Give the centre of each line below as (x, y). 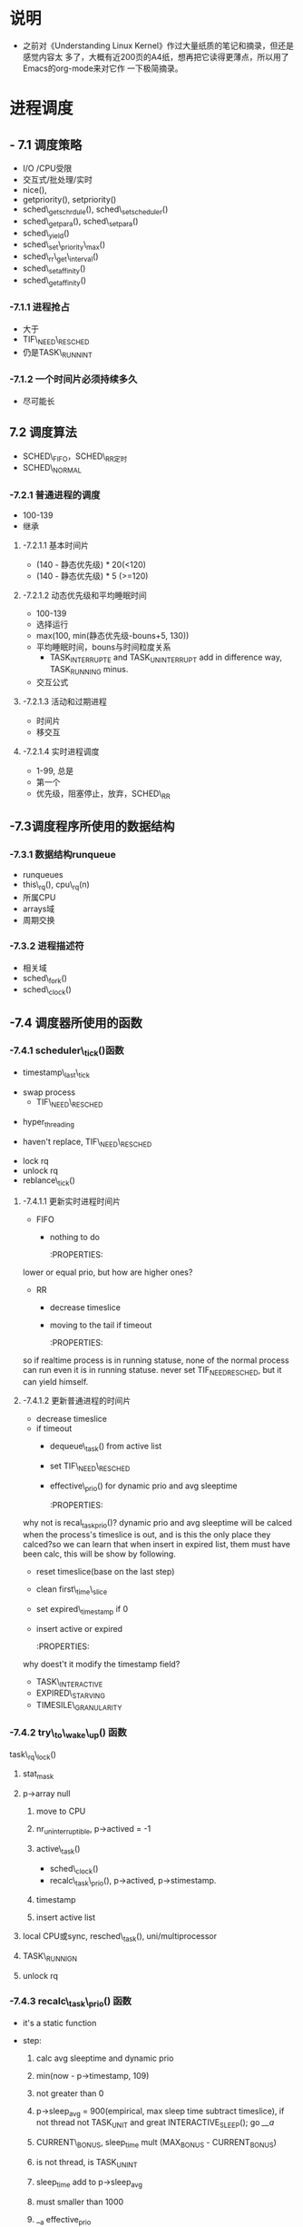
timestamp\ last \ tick (56, 1073)
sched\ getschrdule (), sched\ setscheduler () (95, 210)
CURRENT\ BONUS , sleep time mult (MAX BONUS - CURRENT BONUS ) (156, 2143)
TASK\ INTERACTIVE (69, 1682)
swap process (49, 1092)
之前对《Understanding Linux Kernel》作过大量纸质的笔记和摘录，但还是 (158, 45)
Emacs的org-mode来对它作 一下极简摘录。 (103, 68)
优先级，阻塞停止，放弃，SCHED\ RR (103, 794)
